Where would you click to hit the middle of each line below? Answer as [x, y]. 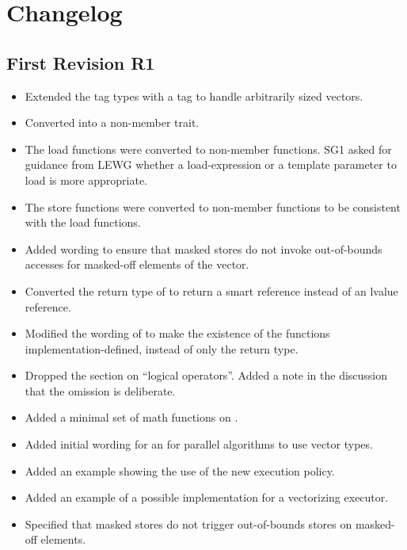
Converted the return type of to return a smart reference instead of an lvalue [211, 290]
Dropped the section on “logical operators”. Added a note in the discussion [206, 375]
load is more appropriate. [86, 180]
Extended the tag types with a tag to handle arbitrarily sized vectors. [194, 95]
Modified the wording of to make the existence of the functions [177, 333]
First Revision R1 [81, 62]
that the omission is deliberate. [100, 390]
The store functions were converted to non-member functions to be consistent [213, 206]
